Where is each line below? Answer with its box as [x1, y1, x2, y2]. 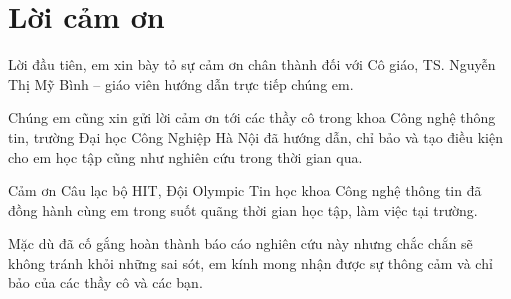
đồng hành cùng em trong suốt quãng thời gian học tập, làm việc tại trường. [8, 199, 478, 220]
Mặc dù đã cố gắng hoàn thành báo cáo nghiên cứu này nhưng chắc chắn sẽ [8, 233, 473, 254]
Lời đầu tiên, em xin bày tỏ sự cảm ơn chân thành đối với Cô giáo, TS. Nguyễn [8, 54, 496, 75]
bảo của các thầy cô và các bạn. [8, 272, 203, 293]
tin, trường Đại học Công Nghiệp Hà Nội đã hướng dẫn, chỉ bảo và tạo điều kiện [8, 126, 503, 147]
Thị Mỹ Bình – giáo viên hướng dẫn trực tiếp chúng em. [8, 73, 354, 94]
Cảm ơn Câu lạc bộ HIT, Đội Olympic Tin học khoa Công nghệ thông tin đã [8, 180, 482, 201]
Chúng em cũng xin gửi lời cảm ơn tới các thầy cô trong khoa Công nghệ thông [8, 107, 496, 128]
